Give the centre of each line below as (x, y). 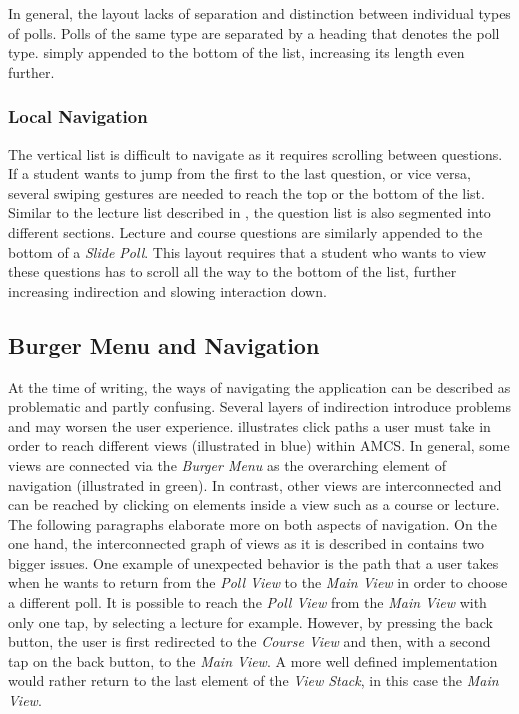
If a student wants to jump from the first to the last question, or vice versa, (239, 173)
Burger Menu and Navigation (164, 344)
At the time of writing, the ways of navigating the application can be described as (259, 386)
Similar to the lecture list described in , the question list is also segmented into (249, 212)
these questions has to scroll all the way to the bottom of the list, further (232, 271)
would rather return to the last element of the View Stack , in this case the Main (253, 680)
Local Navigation (78, 116)
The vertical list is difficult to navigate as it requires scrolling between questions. (255, 153)
